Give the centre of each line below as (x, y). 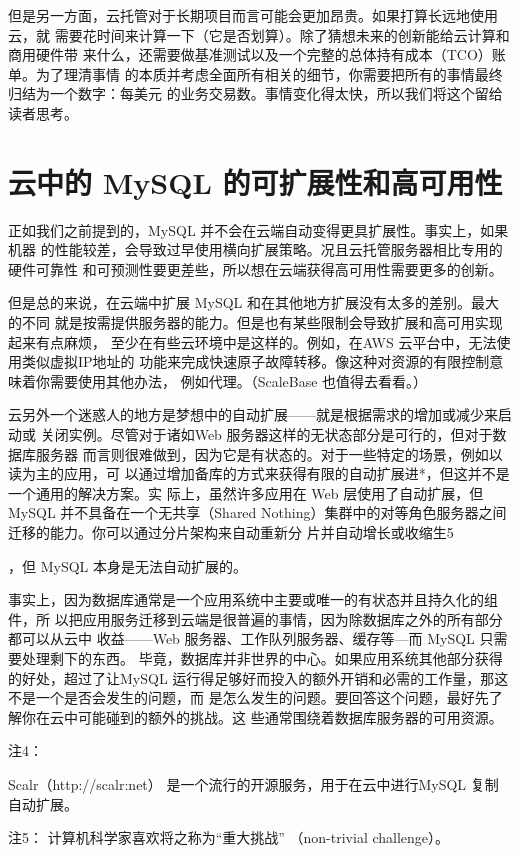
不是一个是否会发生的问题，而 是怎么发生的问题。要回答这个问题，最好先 (248, 697)
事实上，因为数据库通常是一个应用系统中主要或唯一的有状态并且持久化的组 (253, 599)
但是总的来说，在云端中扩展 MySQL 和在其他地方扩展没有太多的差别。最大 (253, 302)
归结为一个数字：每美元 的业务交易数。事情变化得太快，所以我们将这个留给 (255, 93)
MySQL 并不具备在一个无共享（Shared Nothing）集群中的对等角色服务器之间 (257, 512)
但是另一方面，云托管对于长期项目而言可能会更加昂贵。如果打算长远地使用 (253, 15)
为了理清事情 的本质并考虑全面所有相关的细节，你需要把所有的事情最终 (269, 73)
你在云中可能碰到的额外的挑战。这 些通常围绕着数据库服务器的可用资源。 (262, 716)
